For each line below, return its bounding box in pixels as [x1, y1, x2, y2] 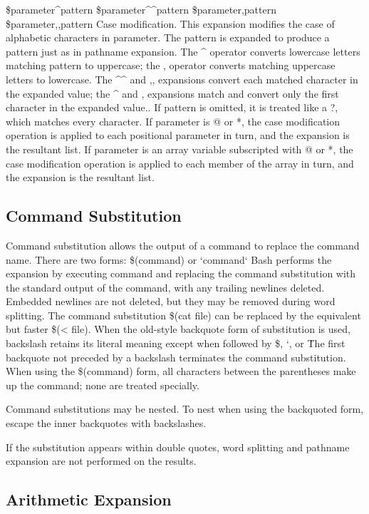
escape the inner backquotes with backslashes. [6, 416, 207, 431]
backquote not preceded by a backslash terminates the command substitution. [6, 349, 346, 364]
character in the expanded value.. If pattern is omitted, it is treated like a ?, [6, 100, 338, 115]
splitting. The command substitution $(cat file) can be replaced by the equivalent [6, 307, 361, 322]
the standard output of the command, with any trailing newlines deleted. [6, 279, 325, 294]
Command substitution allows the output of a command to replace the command [6, 237, 360, 252]
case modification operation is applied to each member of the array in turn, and [6, 155, 354, 170]
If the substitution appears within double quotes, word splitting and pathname [6, 439, 350, 454]
